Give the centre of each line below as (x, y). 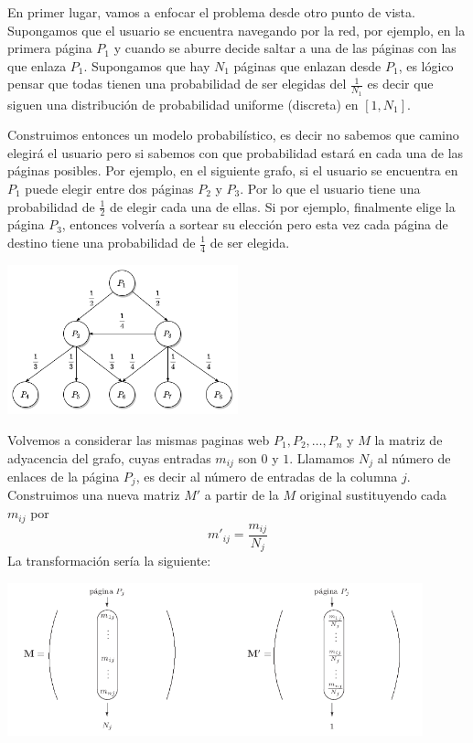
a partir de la (242, 495)
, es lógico (426, 65)
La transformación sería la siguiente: (109, 561)
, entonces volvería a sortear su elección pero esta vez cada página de (255, 224)
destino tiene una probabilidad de (102, 242)
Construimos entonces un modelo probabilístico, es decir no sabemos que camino (233, 135)
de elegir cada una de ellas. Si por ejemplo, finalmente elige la (282, 206)
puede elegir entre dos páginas (109, 188)
